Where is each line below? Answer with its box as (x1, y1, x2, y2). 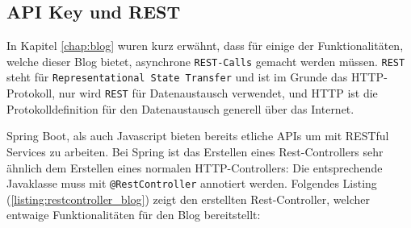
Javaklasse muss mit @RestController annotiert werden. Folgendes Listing (6, 175, 377, 192)
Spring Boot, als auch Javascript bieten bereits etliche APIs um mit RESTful (6, 127, 389, 144)
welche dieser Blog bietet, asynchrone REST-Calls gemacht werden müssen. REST (6, 52, 405, 69)
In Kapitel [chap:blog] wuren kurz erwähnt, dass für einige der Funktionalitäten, (6, 37, 404, 54)
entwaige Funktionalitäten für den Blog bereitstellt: (6, 206, 261, 223)
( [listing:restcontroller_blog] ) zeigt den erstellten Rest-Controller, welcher (6, 190, 370, 207)
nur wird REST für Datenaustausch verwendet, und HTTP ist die (58, 85, 378, 102)
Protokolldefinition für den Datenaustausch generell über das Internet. (6, 100, 354, 117)
